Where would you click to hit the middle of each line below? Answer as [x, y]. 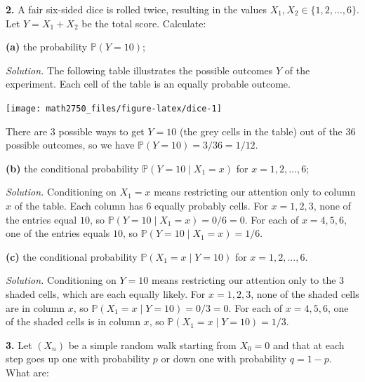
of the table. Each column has [79, 205]
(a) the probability [47, 47]
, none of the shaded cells [305, 293]
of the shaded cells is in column [73, 321]
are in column [35, 307]
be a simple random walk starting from [152, 345]
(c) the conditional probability [72, 256]
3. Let [19, 345]
